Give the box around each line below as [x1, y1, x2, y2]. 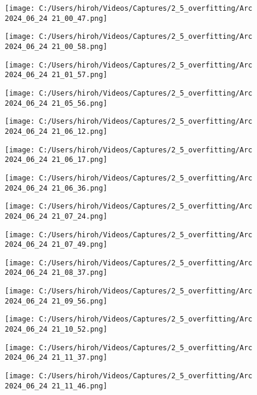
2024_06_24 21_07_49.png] [5, 240, 107, 249]
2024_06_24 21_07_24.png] [5, 212, 107, 221]
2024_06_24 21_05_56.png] [5, 99, 107, 108]
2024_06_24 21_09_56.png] [5, 296, 107, 305]
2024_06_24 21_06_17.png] [5, 155, 107, 164]
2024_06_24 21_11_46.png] [5, 381, 107, 390]
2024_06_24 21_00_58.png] [5, 42, 107, 51]
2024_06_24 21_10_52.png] [5, 325, 107, 334]
